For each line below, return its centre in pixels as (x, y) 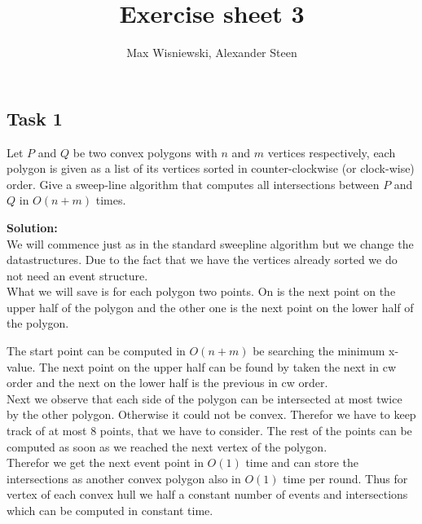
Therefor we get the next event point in (105, 462)
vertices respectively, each (332, 152)
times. (111, 200)
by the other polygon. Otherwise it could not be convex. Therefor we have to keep (211, 414)
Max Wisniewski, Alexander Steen (212, 53)
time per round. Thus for (345, 478)
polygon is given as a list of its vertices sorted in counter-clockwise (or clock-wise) (211, 168)
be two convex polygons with (145, 152)
